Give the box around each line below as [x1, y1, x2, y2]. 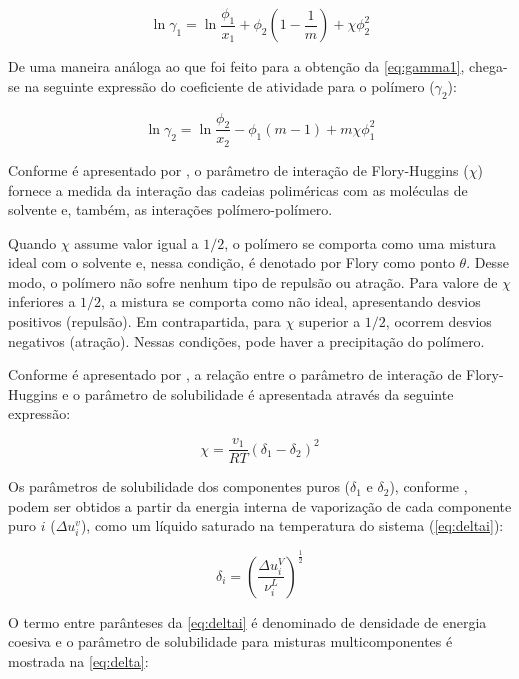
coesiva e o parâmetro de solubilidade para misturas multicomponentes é [8, 631, 453, 652]
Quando [8, 232, 57, 253]
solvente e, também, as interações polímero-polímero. [8, 199, 333, 220]
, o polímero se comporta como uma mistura [224, 232, 496, 253]
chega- [469, 56, 508, 77]
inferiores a [8, 291, 76, 312]
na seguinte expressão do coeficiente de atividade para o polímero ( [24, 75, 435, 96]
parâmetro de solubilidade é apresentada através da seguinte [84, 383, 454, 404]
